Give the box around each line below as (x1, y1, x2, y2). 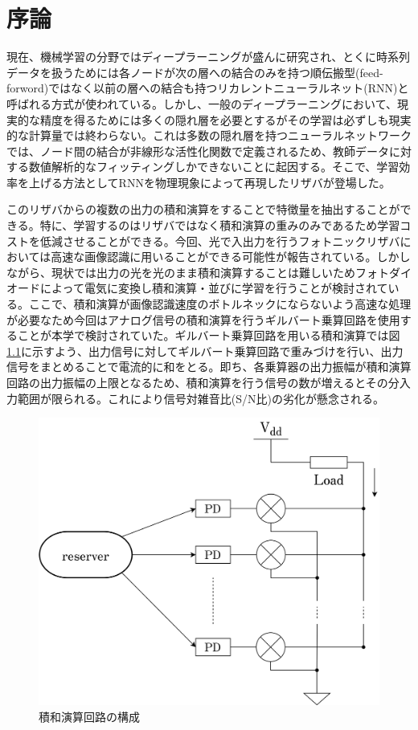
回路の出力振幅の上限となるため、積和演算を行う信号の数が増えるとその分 (6, 374, 400, 390)
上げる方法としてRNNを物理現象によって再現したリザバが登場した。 (28, 173, 391, 190)
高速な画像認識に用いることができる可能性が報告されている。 (51, 248, 377, 265)
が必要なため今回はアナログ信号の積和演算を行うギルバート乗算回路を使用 (6, 311, 400, 328)
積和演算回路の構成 (39, 708, 140, 724)
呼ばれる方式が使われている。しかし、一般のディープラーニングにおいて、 (6, 95, 397, 112)
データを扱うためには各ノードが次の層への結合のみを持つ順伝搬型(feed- (6, 63, 383, 80)
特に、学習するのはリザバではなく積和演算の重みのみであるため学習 (39, 217, 400, 234)
